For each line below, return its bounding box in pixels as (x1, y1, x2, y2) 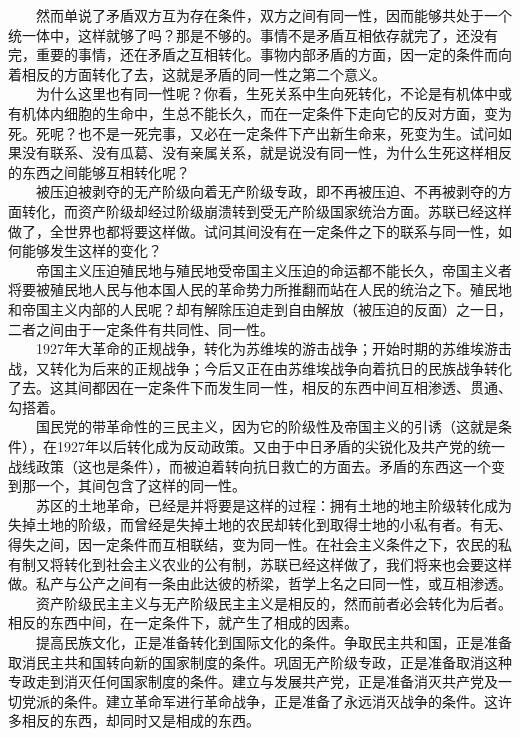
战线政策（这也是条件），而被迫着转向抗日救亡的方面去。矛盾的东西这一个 (8, 455, 491, 476)
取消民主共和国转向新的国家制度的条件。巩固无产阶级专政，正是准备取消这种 (8, 651, 512, 672)
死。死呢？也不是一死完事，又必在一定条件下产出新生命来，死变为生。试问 (8, 122, 498, 143)
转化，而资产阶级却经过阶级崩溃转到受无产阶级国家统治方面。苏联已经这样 (21, 200, 512, 221)
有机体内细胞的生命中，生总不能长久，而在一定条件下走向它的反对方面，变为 (8, 102, 512, 123)
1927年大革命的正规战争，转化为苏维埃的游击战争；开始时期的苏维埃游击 (35, 338, 512, 359)
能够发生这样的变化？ (21, 240, 162, 261)
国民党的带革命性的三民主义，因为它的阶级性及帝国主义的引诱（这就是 (35, 416, 498, 437)
